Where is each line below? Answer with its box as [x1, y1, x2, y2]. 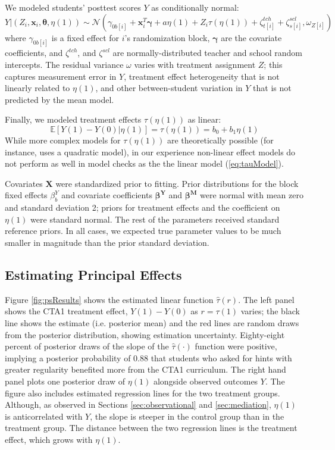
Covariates [5, 177, 43, 189]
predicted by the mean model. [5, 93, 114, 105]
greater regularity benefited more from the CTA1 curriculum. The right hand [5, 363, 286, 376]
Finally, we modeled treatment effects [5, 113, 142, 126]
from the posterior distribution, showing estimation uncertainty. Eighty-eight [5, 328, 285, 340]
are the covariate [221, 31, 282, 43]
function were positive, [195, 340, 277, 352]
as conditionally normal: [151, 1, 239, 13]
